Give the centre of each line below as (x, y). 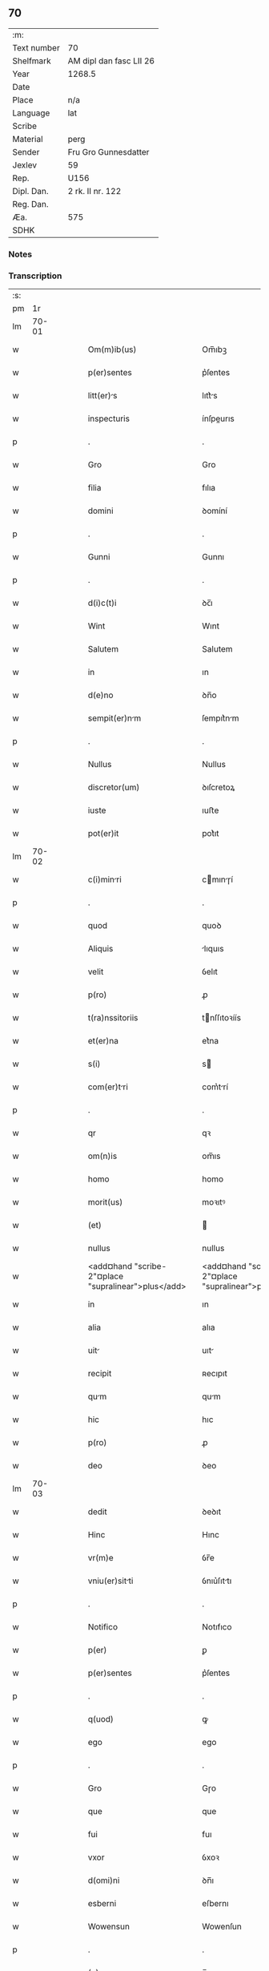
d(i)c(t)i (102, 603)
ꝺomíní (215, 511)
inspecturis (109, 418)
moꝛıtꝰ (214, 1202)
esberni (102, 1904)
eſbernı (216, 1904)
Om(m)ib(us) (112, 349)
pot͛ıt (211, 834)
